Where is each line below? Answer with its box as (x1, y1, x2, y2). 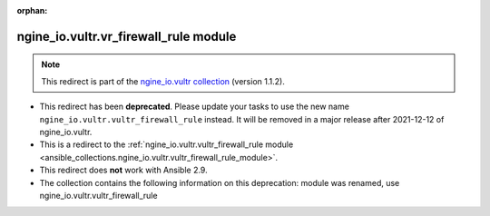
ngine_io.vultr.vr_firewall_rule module (16, 28, 237, 44)
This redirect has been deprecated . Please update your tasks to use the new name (39, 101, 349, 113)
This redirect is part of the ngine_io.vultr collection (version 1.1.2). (41, 75, 285, 86)
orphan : (16, 5, 48, 15)
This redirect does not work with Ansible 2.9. (39, 164, 208, 176)
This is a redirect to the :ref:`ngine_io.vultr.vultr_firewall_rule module (39, 139, 294, 150)
